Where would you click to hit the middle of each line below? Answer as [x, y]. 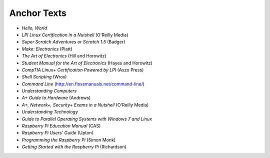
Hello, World [34, 28]
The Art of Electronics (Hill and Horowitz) [64, 56]
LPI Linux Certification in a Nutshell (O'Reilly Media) [75, 34]
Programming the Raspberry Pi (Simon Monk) [69, 139]
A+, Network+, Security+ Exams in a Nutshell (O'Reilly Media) [85, 104]
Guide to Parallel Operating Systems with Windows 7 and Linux [87, 119]
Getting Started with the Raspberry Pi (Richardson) [74, 147]
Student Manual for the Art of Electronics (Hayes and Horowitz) [87, 63]
